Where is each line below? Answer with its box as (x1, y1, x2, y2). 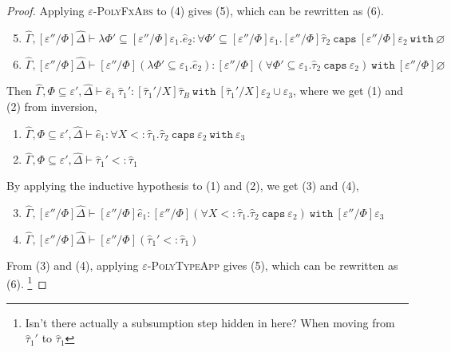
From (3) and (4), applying (6, 256, 139, 273)
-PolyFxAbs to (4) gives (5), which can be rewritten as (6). (93, 2, 385, 18)
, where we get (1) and (293, 82, 404, 99)
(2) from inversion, (6, 97, 97, 114)
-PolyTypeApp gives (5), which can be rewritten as (147, 256, 398, 273)
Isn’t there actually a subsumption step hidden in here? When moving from (25, 314, 395, 330)
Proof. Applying (6, 2, 85, 18)
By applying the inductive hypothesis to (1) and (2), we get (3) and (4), (6, 176, 359, 193)
